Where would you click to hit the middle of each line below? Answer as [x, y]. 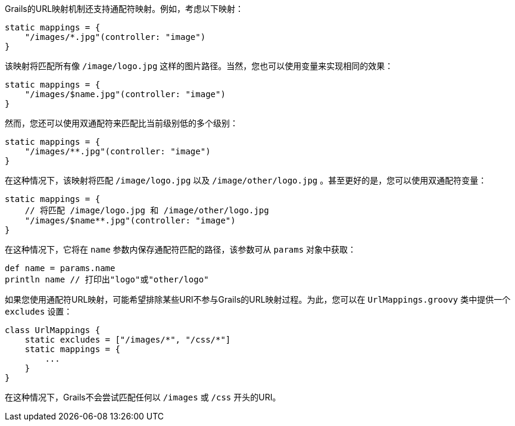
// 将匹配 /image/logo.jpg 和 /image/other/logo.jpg [147, 210]
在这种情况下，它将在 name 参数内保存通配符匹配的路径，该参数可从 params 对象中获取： [181, 249]
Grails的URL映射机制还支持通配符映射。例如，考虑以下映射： [124, 9]
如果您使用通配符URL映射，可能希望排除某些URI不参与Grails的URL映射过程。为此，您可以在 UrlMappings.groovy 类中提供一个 [258, 299]
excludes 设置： [39, 311]
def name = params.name [60, 268]
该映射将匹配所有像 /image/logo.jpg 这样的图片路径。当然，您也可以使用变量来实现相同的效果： [199, 66]
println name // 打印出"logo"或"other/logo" [107, 279]
